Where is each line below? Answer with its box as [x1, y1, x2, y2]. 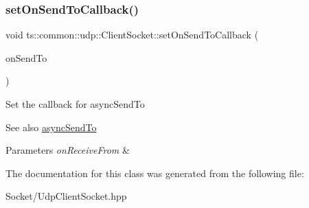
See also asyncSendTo [5, 119, 97, 134]
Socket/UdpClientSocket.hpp [5, 189, 127, 203]
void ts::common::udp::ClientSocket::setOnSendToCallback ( [5, 27, 259, 42]
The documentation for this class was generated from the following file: [5, 165, 304, 180]
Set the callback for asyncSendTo [5, 97, 145, 111]
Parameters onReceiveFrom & [5, 143, 130, 157]
